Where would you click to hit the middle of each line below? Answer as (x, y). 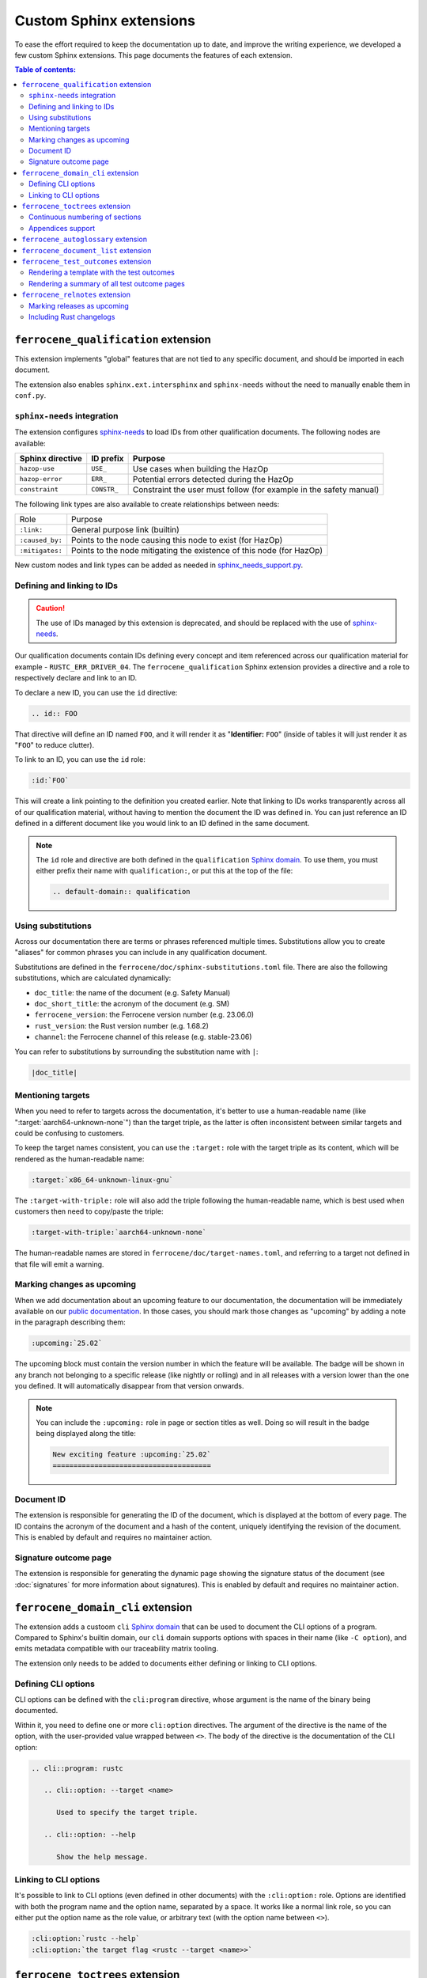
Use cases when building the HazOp (200, 468)
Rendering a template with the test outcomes (102, 272)
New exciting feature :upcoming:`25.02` (132, 1455)
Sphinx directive (51, 458)
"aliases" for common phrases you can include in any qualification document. (141, 953)
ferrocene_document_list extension (87, 250)
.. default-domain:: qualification (121, 892)
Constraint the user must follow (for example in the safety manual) (256, 489)
